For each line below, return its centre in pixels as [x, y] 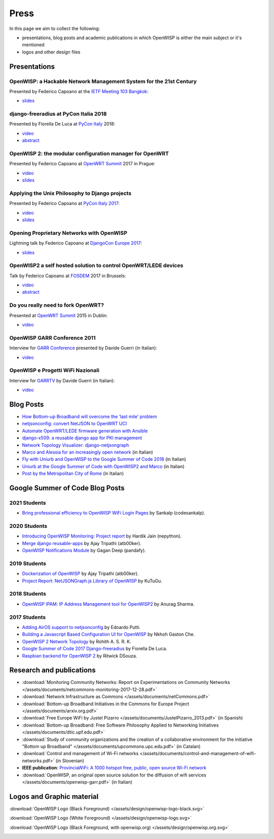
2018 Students [28, 594]
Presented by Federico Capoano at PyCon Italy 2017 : [64, 203]
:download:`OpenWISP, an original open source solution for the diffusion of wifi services [114, 775]
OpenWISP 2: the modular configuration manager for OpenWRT [89, 154]
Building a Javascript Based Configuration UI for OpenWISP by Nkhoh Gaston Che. [109, 634]
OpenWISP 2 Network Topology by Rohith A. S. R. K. [77, 641]
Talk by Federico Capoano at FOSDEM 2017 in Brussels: [68, 276]
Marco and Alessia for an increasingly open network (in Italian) [88, 452]
